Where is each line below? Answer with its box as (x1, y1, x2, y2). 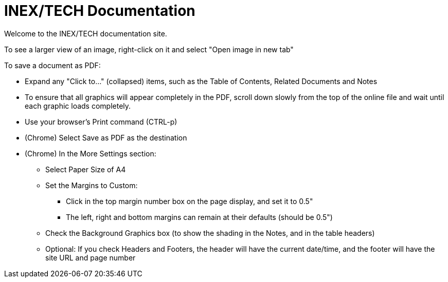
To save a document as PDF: (4, 61, 101, 70)
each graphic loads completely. (25, 101, 131, 110)
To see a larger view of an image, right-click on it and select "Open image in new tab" (4, 45, 294, 54)
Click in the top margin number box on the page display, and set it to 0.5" (66, 196, 313, 206)
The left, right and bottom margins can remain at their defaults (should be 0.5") (66, 212, 333, 221)
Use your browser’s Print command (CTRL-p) (25, 117, 177, 126)
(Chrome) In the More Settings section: (25, 149, 156, 158)
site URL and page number (45, 253, 136, 262)
